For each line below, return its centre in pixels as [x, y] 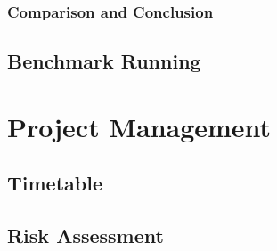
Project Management [139, 126]
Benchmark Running [104, 61]
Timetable [55, 183]
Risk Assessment [86, 235]
